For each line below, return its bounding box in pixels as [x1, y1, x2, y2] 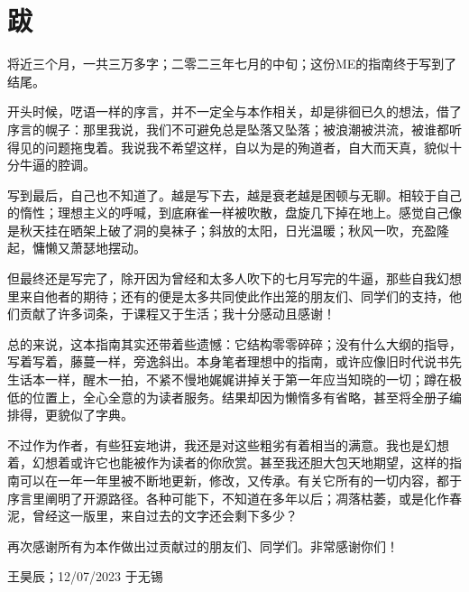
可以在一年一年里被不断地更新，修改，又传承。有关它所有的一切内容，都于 [19, 471, 462, 489]
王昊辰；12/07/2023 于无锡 [7, 567, 163, 586]
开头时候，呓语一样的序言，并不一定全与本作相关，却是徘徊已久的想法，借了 [7, 102, 462, 121]
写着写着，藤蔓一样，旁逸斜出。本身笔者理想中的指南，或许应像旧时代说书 [7, 352, 449, 371]
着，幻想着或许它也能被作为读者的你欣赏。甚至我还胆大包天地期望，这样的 [7, 453, 449, 472]
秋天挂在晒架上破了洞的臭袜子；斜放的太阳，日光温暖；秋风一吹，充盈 [19, 220, 437, 239]
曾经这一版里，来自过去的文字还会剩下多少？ [32, 506, 298, 525]
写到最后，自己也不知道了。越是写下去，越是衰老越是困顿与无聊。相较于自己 [7, 185, 462, 204]
